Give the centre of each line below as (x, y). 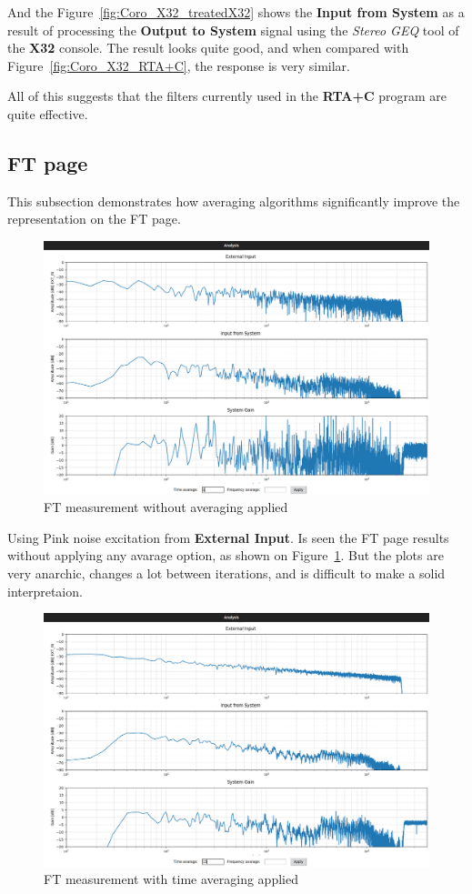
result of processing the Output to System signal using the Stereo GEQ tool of (233, 30)
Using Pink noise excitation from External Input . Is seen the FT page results (228, 537)
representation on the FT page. (94, 219)
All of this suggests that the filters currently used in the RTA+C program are (227, 96)
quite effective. (48, 113)
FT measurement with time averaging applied (171, 879)
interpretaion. (45, 591)
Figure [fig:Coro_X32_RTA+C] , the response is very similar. (179, 65)
